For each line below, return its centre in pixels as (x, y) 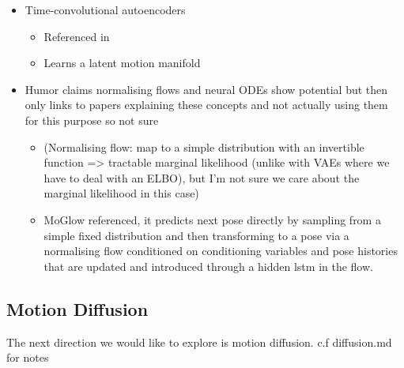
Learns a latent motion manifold (122, 63)
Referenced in (77, 36)
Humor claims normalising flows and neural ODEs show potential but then (206, 89)
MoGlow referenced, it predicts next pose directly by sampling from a (212, 219)
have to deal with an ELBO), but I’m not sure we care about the (202, 177)
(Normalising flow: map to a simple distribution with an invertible (204, 146)
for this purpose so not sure (92, 120)
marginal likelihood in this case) (121, 193)
